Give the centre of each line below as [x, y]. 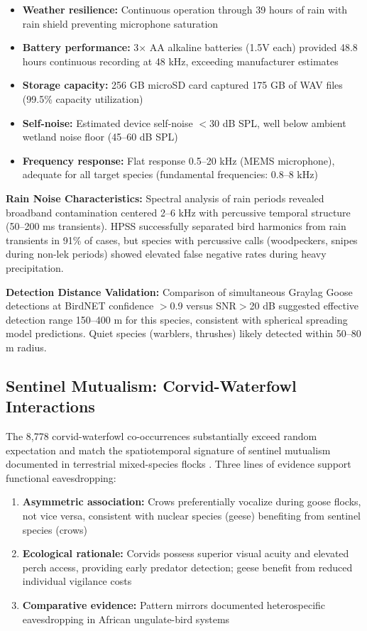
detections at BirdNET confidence [80, 306]
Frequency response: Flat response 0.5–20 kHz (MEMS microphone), [179, 160]
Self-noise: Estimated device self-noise [108, 122]
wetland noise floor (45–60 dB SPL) [100, 137]
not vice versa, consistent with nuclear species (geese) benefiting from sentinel [192, 516]
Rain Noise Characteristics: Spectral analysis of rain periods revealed [165, 198]
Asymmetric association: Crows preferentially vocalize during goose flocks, [192, 501]
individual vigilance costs [77, 581]
